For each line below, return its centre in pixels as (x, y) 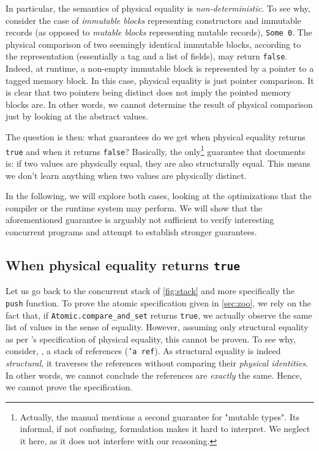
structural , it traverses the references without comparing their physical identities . (157, 363)
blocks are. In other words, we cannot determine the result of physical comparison (159, 104)
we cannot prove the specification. (69, 387)
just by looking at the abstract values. (77, 116)
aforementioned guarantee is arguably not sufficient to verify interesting (140, 220)
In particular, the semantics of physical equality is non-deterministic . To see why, (158, 8)
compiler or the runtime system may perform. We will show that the (134, 207)
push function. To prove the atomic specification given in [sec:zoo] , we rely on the (159, 302)
